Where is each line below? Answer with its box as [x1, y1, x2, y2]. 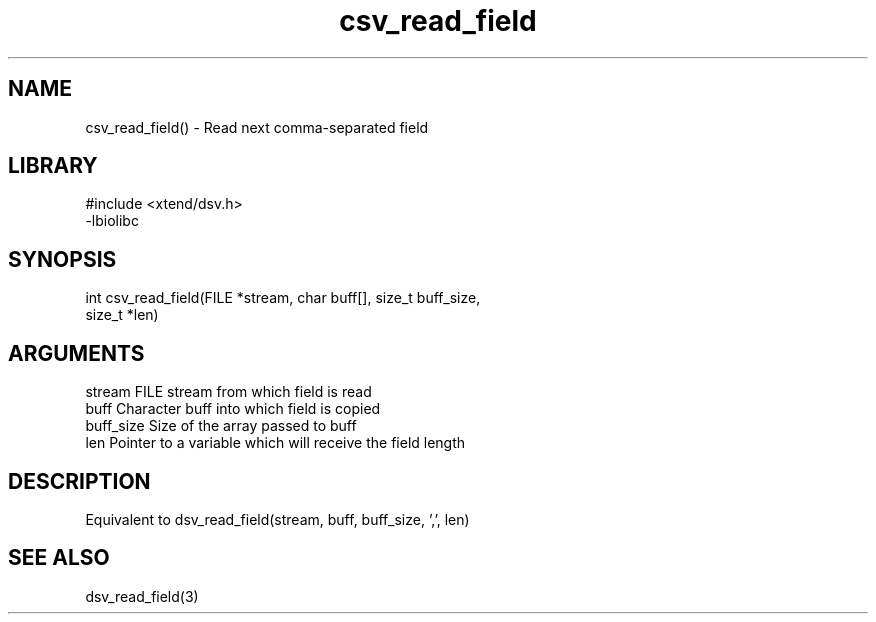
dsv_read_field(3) [85, 587, 199, 605]
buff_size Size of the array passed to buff [85, 417, 357, 435]
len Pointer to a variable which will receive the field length [85, 434, 466, 452]
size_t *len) [85, 306, 159, 324]
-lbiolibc [85, 212, 139, 230]
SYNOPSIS [8, 246, 117, 272]
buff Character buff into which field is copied [85, 400, 381, 418]
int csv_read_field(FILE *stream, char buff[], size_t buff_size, [85, 289, 481, 307]
